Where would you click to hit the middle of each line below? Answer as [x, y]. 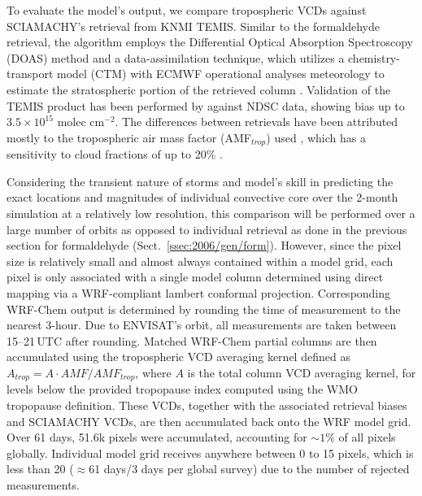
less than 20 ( [40, 469]
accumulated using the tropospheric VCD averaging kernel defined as [178, 357]
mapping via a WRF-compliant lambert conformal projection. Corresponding [199, 292]
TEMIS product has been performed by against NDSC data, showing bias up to [206, 105]
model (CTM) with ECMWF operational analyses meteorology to [221, 74]
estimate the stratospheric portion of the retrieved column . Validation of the [199, 89]
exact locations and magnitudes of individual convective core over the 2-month [202, 197]
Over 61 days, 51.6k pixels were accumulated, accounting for [157, 437]
